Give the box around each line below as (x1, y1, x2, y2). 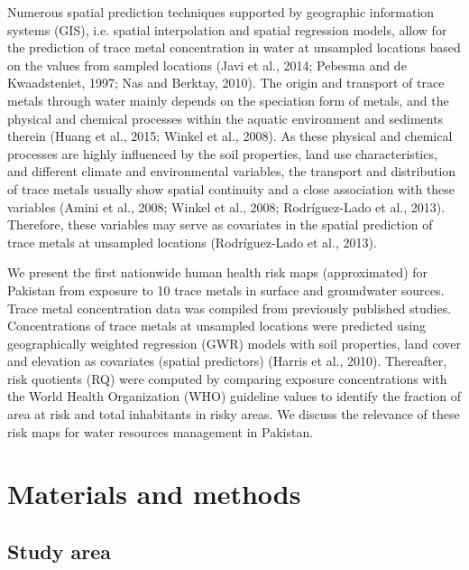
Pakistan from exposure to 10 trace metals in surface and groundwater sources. (7, 280, 445, 299)
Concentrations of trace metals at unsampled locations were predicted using (7, 316, 427, 335)
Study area (7, 537, 111, 565)
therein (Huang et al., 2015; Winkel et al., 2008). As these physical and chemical (7, 126, 453, 145)
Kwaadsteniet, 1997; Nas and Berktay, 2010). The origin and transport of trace (7, 73, 445, 92)
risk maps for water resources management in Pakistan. (7, 422, 314, 441)
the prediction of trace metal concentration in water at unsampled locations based (7, 38, 461, 57)
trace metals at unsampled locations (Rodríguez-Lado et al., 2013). (7, 232, 377, 251)
